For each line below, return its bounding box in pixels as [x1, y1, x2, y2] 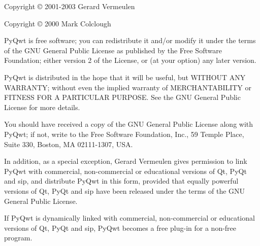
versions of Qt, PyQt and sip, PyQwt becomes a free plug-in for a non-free [4, 222, 237, 233]
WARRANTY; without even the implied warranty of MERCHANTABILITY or [4, 82, 252, 92]
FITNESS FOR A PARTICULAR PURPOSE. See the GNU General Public [4, 92, 241, 102]
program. [4, 232, 32, 243]
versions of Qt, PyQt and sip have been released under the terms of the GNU [4, 185, 245, 196]
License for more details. [4, 101, 80, 112]
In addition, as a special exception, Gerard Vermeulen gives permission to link [4, 156, 247, 166]
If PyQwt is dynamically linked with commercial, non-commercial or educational [4, 213, 255, 223]
